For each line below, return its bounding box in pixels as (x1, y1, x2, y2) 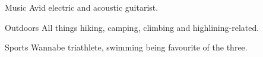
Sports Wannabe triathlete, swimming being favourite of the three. (5, 41, 248, 53)
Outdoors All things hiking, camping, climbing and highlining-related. (5, 21, 259, 33)
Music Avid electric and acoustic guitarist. (5, 1, 159, 13)
